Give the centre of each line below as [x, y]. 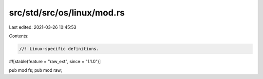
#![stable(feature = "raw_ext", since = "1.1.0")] [55, 61]
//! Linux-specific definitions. [59, 49]
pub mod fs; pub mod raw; [36, 70]
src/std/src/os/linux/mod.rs [67, 13]
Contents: [19, 36]
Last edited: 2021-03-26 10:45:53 [43, 27]
